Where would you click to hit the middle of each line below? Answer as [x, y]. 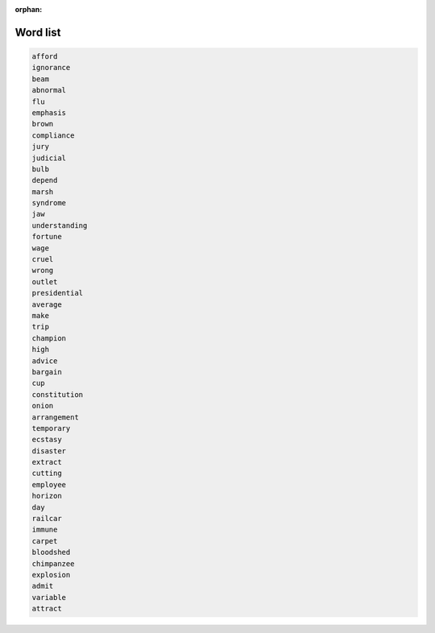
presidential [58, 293]
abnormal [49, 90]
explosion [51, 575]
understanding [60, 225]
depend [45, 180]
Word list [38, 32]
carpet [45, 541]
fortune [47, 237]
